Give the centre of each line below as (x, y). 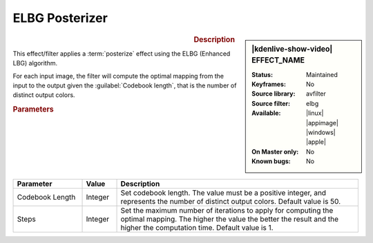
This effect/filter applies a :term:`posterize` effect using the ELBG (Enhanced (122, 53)
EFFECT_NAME (278, 61)
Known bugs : (271, 161)
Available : (266, 113)
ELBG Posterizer (60, 18)
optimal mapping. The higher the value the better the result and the (229, 219)
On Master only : (275, 151)
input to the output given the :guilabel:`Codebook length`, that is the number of (125, 85)
